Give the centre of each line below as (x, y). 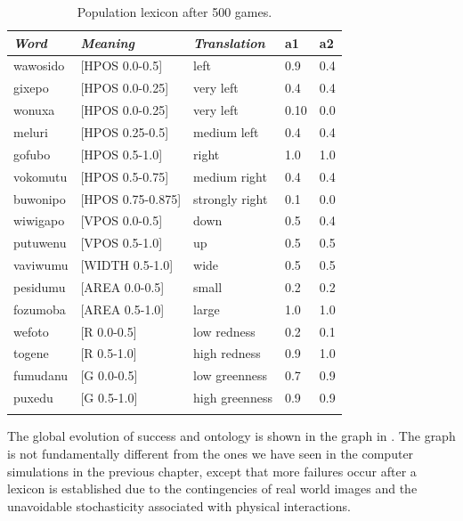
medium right (230, 176)
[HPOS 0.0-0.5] (122, 65)
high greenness (233, 398)
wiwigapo (39, 220)
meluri (31, 131)
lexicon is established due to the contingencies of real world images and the (212, 488)
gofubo (32, 154)
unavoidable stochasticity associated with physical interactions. (179, 505)
